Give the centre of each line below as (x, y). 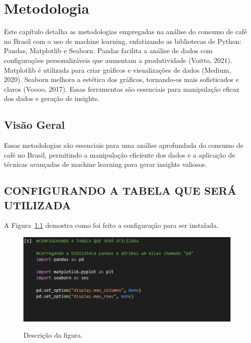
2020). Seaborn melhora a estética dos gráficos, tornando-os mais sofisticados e (122, 79)
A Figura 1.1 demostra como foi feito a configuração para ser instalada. (111, 225)
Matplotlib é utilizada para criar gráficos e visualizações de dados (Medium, (117, 70)
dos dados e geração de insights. (52, 98)
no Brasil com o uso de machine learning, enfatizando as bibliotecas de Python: (123, 41)
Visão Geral (34, 125)
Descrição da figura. (53, 335)
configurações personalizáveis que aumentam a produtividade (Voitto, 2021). (118, 60)
